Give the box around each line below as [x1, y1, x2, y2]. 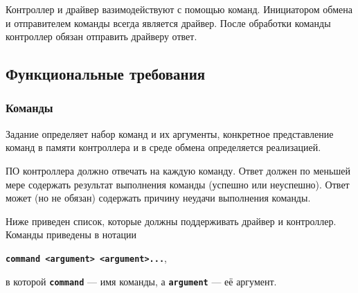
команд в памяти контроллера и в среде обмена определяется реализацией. [6, 140, 321, 154]
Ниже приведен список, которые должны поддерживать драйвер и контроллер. [6, 213, 337, 228]
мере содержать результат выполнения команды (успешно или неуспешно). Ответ [6, 177, 350, 191]
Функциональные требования [6, 63, 206, 85]
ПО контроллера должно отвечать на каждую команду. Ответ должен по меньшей [6, 163, 350, 177]
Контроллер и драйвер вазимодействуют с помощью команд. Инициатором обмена [6, 2, 353, 16]
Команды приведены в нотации [6, 227, 137, 242]
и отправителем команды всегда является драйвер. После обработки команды [6, 15, 331, 30]
